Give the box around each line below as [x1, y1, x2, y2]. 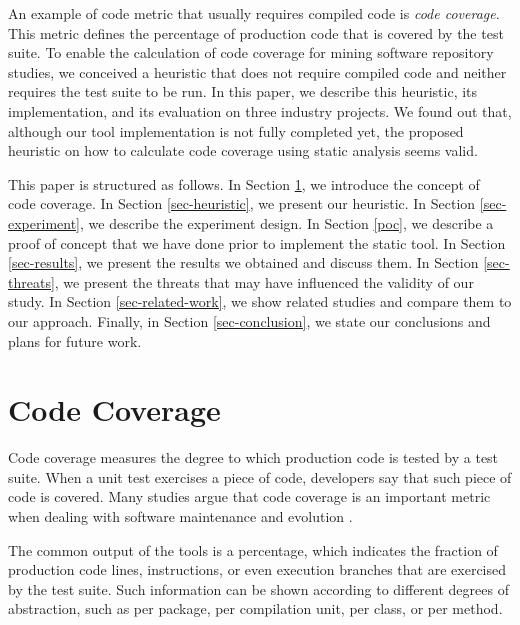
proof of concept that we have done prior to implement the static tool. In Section [8, 232, 506, 253]
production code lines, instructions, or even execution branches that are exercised [8, 559, 507, 580]
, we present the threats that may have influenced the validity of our [54, 271, 474, 292]
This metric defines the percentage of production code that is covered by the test [8, 22, 504, 43]
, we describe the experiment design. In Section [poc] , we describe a [80, 212, 494, 233]
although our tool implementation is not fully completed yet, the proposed [8, 120, 464, 141]
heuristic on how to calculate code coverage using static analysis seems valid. [8, 140, 478, 161]
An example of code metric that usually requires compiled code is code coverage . [8, 3, 500, 23]
